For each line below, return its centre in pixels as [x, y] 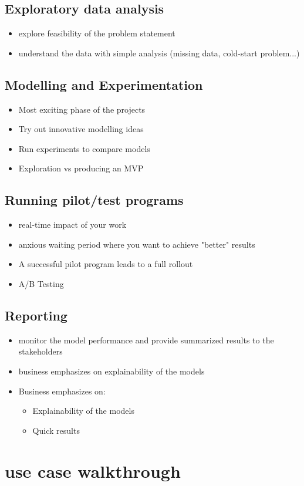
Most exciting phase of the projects [82, 109]
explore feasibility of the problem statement [97, 33]
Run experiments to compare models [84, 148]
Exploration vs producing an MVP [81, 168]
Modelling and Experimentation [104, 84]
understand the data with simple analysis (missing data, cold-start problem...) [159, 53]
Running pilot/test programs [94, 200]
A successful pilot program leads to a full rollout [106, 264]
